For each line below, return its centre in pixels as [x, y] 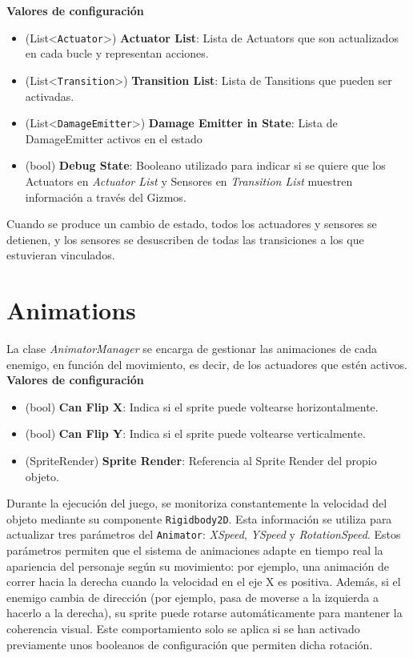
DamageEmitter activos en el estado [114, 138]
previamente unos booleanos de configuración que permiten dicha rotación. [190, 644]
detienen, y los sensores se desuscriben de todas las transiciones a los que [185, 239]
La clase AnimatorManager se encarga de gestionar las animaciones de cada [192, 349]
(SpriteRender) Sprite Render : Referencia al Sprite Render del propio [201, 460]
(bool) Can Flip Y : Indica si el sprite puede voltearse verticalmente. [195, 433]
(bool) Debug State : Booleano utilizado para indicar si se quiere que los [205, 165]
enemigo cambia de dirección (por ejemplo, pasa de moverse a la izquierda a [192, 597]
